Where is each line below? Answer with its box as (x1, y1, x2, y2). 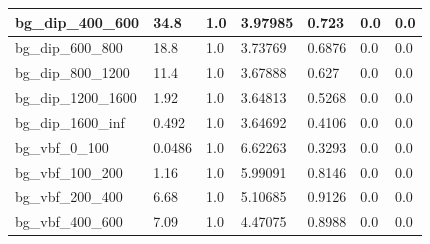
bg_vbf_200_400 (15, 186, 123, 207)
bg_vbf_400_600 (15, 211, 123, 232)
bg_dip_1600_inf (15, 111, 125, 132)
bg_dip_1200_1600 (15, 87, 137, 108)
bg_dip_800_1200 (15, 62, 130, 83)
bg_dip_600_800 (15, 37, 123, 58)
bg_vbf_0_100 (15, 136, 109, 157)
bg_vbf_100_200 (15, 161, 123, 182)
